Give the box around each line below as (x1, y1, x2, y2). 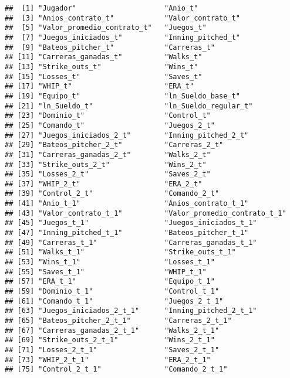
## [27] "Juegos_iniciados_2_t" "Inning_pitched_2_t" (5, 131, 249, 139)
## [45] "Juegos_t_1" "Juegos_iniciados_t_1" (5, 219, 257, 227)
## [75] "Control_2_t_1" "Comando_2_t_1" (5, 365, 228, 374)
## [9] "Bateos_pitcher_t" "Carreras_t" (5, 43, 215, 52)
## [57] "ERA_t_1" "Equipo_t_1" (5, 277, 215, 286)
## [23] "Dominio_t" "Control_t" (5, 111, 211, 120)
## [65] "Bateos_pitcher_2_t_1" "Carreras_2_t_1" (5, 316, 232, 325)
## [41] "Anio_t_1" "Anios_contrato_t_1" (5, 199, 249, 208)
